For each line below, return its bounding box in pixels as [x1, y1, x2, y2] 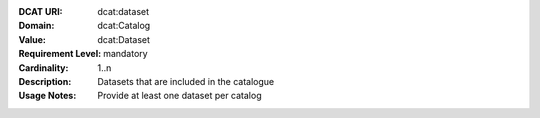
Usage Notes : [18, 90, 77, 102]
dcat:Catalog [97, 20, 151, 32]
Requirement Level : [18, 48, 102, 60]
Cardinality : [18, 61, 69, 74]
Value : [18, 33, 47, 45]
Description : [18, 75, 72, 87]
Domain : [18, 20, 55, 32]
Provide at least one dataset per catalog [97, 90, 262, 102]
